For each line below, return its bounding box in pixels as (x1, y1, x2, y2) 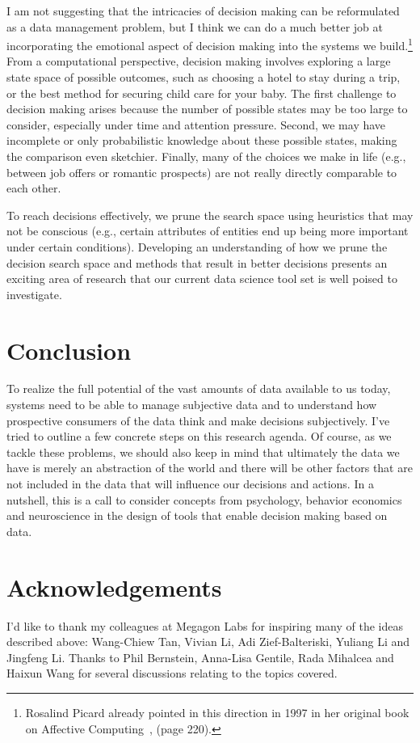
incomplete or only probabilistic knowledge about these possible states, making (6, 132, 397, 149)
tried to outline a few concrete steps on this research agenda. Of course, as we (6, 428, 392, 445)
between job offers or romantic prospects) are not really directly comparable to (6, 163, 397, 180)
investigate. (6, 285, 62, 302)
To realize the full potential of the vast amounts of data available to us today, (6, 380, 391, 397)
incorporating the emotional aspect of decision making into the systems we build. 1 (6, 35, 413, 53)
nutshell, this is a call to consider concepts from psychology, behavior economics (6, 491, 402, 508)
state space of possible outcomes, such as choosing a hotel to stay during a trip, (6, 69, 401, 86)
